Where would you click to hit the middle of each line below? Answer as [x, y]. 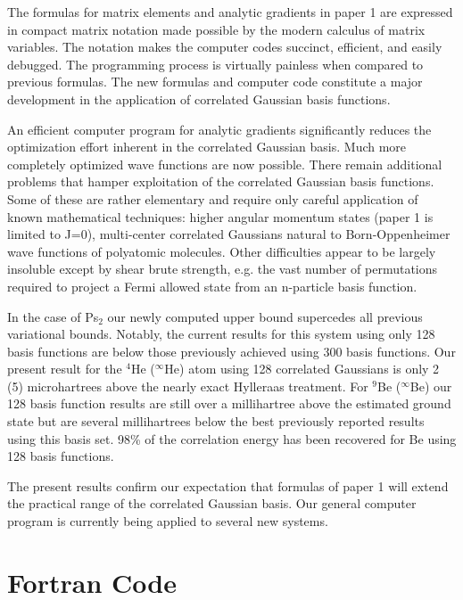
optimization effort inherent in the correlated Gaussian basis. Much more [207, 147]
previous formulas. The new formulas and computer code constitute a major [215, 82]
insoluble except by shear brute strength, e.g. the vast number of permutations [223, 269]
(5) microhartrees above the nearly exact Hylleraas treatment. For [188, 386]
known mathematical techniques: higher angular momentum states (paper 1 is [220, 216]
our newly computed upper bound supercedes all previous [265, 316]
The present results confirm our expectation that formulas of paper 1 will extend [228, 485]
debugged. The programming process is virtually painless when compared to [215, 64]
